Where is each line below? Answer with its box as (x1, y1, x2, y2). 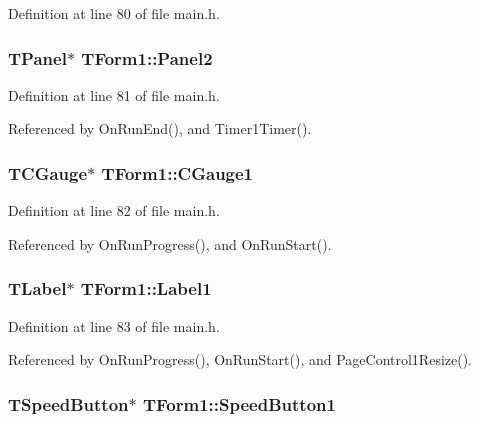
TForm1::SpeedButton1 (143, 391, 336, 416)
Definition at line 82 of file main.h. (8, 200, 220, 221)
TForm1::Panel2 (81, 45, 213, 70)
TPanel (8, 45, 67, 70)
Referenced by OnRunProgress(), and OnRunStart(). (8, 233, 332, 254)
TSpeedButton (8, 391, 129, 416)
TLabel (8, 276, 67, 301)
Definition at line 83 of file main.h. (8, 315, 220, 336)
